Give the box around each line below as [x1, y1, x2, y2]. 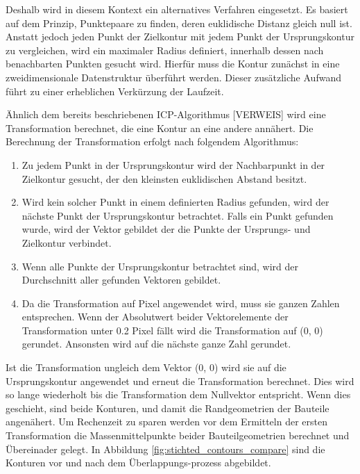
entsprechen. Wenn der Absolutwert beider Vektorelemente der [22, 309, 289, 324]
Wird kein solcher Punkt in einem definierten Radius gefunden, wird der [22, 195, 329, 209]
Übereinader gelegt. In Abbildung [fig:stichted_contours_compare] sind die [6, 441, 325, 456]
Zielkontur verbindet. [22, 235, 112, 250]
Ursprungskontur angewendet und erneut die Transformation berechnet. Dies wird [6, 373, 354, 388]
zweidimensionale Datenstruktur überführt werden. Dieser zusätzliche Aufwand [6, 70, 341, 84]
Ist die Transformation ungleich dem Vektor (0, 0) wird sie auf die [6, 360, 286, 375]
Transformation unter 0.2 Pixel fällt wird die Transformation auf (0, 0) [22, 322, 323, 337]
